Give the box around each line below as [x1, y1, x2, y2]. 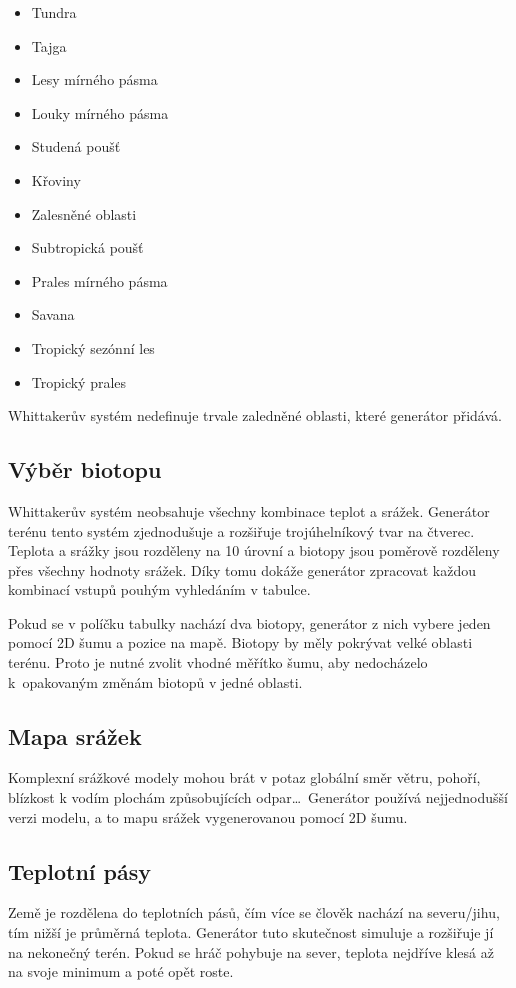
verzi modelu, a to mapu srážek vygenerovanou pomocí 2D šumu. [8, 806, 408, 827]
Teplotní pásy [8, 855, 152, 886]
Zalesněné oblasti [31, 203, 137, 224]
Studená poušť [31, 136, 121, 157]
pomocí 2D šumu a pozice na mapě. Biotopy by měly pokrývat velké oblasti [8, 632, 473, 653]
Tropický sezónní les [31, 337, 155, 358]
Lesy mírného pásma [31, 69, 158, 90]
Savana [31, 304, 75, 325]
